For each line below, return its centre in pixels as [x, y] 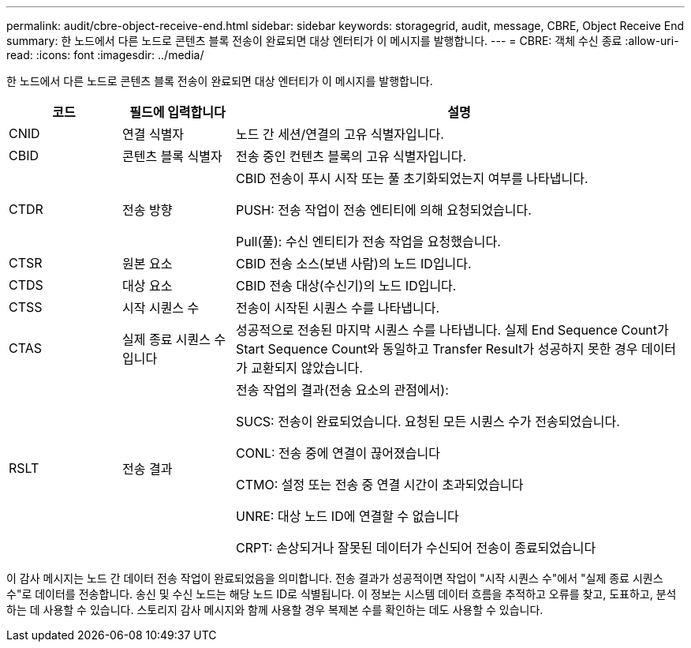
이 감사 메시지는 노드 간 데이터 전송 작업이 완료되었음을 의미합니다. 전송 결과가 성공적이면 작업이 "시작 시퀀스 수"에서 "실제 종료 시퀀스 [335, 578]
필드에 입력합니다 [177, 112]
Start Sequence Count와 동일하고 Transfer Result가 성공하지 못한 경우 [437, 349]
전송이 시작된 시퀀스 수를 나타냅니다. [338, 308]
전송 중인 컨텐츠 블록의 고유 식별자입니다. [351, 156]
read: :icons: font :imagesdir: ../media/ [105, 55]
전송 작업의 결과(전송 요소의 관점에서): [342, 390]
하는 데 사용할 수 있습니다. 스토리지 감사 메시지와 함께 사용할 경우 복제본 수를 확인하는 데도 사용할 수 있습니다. [275, 610]
